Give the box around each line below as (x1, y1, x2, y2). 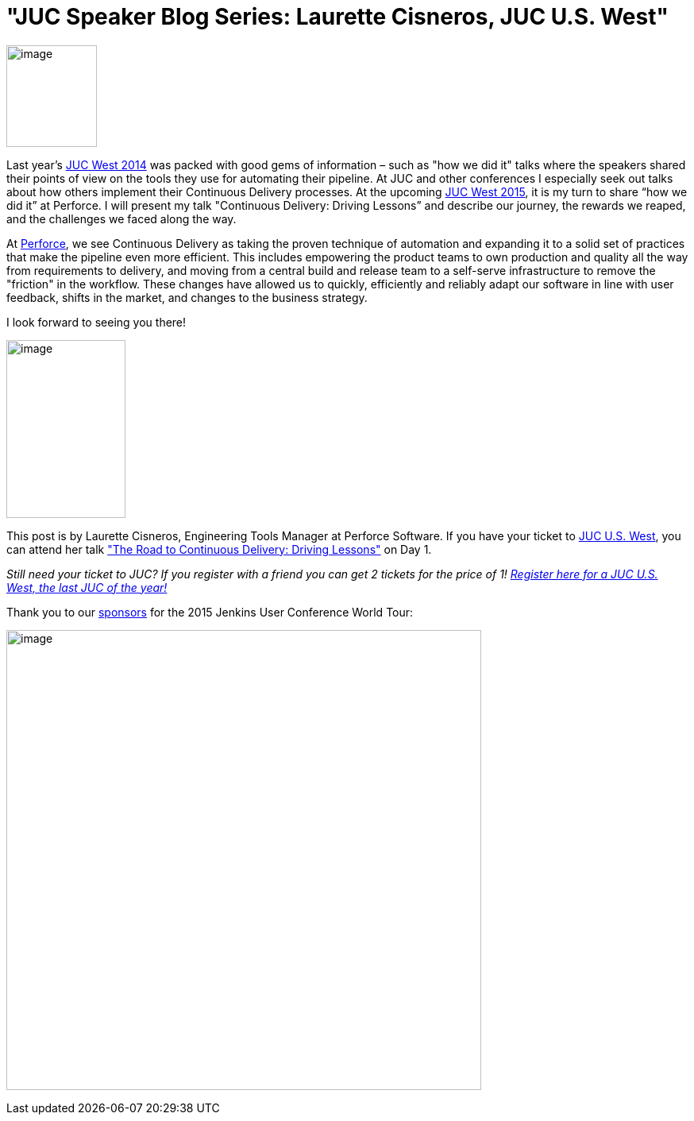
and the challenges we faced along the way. (6, 211, 237, 226)
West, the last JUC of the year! (6, 580, 168, 594)
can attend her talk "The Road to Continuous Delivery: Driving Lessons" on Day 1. (6, 542, 432, 556)
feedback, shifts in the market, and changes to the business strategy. (6, 290, 368, 304)
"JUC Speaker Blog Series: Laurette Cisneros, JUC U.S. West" (6, 3, 669, 30)
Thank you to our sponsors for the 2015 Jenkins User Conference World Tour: (6, 605, 414, 619)
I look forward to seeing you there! (6, 315, 187, 329)
